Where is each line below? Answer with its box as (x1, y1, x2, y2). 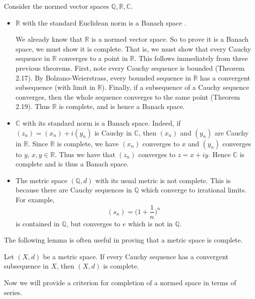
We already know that (15, 34, 83, 44)
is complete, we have (57, 138, 119, 148)
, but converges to (66, 218, 121, 228)
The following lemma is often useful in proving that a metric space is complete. (4, 235, 243, 245)
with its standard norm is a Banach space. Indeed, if (22, 117, 181, 128)
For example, (15, 194, 55, 204)
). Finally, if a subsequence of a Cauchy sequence (101, 82, 250, 92)
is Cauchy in (94, 127, 132, 137)
